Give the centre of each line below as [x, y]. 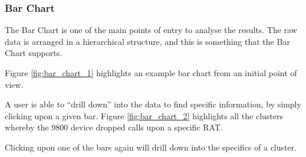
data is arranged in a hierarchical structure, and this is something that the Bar [147, 41]
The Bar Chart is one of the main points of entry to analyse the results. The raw [151, 30]
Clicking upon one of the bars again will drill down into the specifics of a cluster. [151, 147]
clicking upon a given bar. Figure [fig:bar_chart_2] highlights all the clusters [144, 115]
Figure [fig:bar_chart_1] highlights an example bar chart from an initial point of [151, 73]
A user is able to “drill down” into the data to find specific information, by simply [153, 104]
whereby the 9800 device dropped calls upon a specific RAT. [114, 127]
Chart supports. [34, 53]
